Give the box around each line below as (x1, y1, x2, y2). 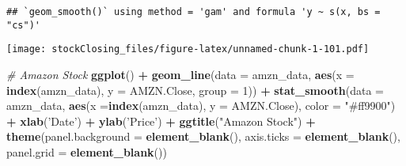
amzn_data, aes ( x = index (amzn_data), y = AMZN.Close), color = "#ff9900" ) (6, 97, 396, 114)
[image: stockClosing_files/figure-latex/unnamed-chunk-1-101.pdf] (6, 43, 370, 55)
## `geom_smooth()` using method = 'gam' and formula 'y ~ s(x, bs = (6, 6, 381, 17)
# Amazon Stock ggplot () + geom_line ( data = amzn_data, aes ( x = (6, 66, 355, 82)
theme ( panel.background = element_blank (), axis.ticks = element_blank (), (6, 128, 400, 145)
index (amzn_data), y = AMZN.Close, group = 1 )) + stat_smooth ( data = (6, 81, 384, 98)
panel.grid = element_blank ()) (6, 143, 167, 160)
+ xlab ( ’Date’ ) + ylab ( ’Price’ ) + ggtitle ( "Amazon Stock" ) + (6, 112, 316, 129)
